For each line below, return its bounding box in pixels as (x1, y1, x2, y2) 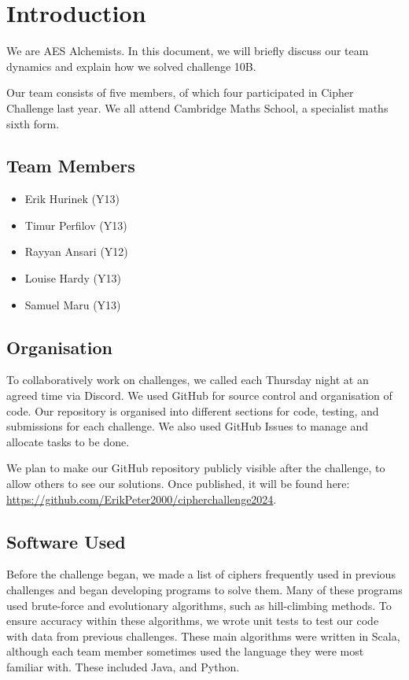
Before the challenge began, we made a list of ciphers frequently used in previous (6, 566, 396, 582)
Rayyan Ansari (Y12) (24, 243, 128, 260)
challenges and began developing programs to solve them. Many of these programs (6, 582, 403, 598)
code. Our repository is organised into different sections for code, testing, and (6, 402, 379, 419)
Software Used (6, 529, 126, 553)
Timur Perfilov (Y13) (24, 216, 127, 233)
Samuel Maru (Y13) (24, 296, 121, 312)
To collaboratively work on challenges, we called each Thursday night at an (6, 371, 369, 388)
